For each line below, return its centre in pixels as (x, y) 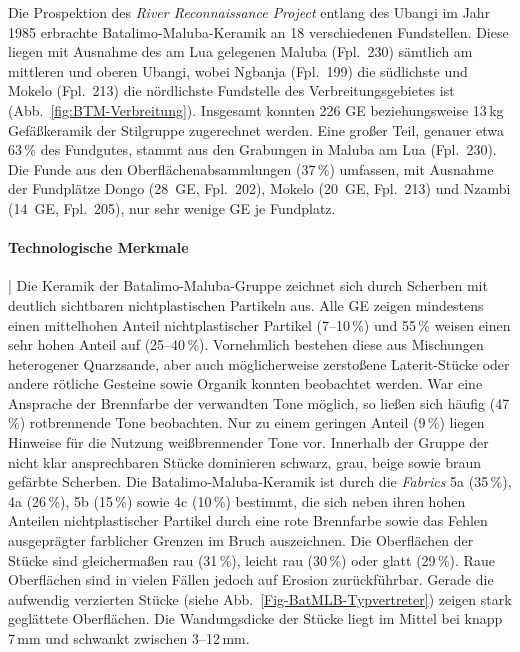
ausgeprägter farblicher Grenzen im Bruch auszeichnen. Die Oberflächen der (241, 540)
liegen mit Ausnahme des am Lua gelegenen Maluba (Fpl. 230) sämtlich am (240, 51)
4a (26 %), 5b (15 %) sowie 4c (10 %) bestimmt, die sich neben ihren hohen (237, 500)
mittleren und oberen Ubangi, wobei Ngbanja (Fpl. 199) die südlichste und (238, 70)
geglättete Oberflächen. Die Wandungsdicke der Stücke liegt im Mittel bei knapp (255, 618)
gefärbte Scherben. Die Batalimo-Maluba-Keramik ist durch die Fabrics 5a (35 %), (260, 481)
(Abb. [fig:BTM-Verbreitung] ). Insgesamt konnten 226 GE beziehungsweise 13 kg (256, 109)
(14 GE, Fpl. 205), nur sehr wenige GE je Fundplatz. (172, 207)
